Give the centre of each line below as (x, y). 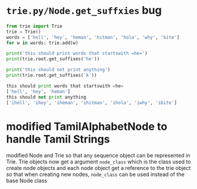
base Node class (27, 181)
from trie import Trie (34, 26)
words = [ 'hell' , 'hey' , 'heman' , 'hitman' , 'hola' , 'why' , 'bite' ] (93, 37)
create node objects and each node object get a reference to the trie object (98, 168)
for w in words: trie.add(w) (42, 43)
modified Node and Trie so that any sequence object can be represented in (98, 156)
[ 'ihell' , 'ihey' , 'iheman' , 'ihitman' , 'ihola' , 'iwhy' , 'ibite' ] (92, 103)
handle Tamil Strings (58, 139)
